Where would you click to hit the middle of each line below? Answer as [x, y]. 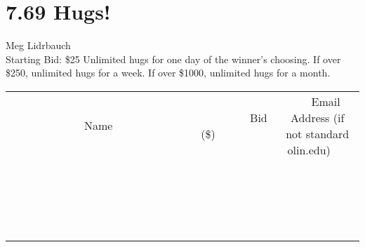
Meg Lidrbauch [38, 45]
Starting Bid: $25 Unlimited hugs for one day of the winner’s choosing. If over [173, 59]
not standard [318, 133]
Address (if [318, 117]
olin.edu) [309, 149]
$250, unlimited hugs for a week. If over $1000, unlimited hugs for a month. [168, 73]
